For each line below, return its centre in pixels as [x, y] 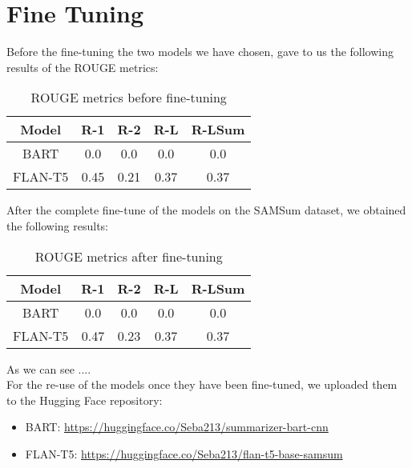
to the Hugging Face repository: [85, 400]
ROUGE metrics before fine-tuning [129, 98]
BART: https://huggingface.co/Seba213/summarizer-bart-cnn [177, 427]
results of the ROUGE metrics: [83, 67]
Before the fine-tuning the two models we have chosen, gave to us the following [200, 52]
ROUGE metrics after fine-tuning [129, 256]
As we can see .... [49, 368]
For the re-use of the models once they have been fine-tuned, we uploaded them [202, 384]
